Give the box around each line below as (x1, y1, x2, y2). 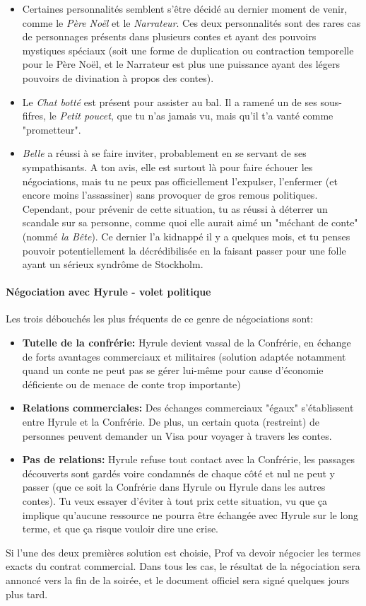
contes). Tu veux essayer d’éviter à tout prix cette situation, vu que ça (22, 494, 328, 508)
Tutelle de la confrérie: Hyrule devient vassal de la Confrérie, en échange (22, 335, 351, 350)
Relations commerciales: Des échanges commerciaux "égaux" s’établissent (22, 400, 354, 415)
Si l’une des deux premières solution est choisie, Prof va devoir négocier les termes (6, 544, 361, 559)
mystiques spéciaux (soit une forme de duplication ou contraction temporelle (22, 42, 354, 57)
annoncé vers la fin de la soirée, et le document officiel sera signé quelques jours (6, 572, 350, 587)
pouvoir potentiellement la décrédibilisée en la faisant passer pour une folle (22, 243, 346, 257)
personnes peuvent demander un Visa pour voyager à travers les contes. (22, 428, 332, 443)
